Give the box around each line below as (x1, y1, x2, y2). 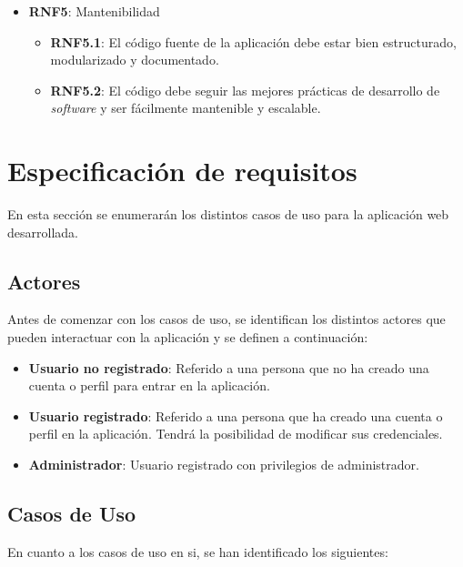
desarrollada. (7, 222, 78, 241)
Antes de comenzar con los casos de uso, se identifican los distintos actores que (7, 309, 446, 329)
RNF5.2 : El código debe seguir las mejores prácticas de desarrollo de (50, 80, 440, 99)
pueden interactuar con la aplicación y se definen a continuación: (7, 328, 368, 347)
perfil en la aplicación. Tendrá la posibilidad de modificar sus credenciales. (28, 424, 443, 443)
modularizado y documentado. (50, 50, 219, 69)
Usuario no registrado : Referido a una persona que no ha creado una (28, 358, 429, 377)
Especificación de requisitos (7, 152, 357, 189)
